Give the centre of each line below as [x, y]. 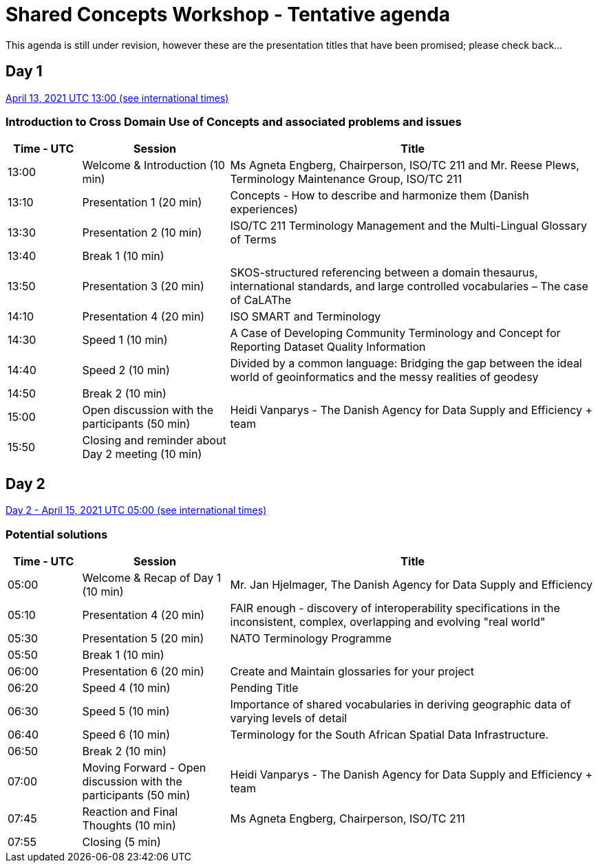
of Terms [253, 240]
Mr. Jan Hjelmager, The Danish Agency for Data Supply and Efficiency [411, 584]
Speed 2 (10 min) [126, 370]
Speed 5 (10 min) [126, 711]
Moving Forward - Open [144, 767]
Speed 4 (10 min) [126, 687]
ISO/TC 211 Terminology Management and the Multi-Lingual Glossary [408, 226]
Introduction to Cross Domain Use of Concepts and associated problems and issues [234, 121]
